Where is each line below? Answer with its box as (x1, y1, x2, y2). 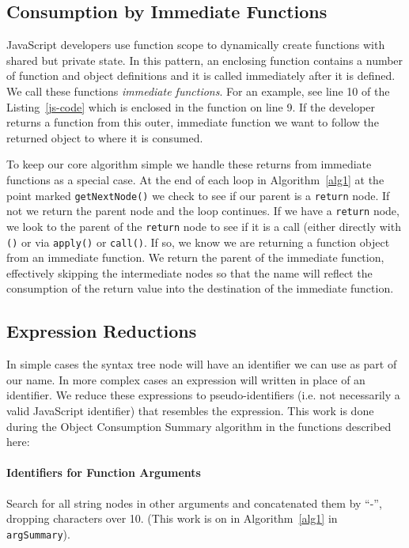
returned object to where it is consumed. (6, 129, 203, 146)
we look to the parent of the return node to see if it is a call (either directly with (6, 217, 401, 234)
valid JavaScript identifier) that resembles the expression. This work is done (6, 402, 374, 418)
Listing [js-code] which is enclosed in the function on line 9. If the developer (6, 98, 376, 115)
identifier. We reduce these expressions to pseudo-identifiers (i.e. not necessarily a (6, 387, 400, 403)
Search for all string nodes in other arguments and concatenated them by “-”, (6, 494, 382, 511)
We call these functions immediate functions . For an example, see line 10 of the (6, 82, 390, 99)
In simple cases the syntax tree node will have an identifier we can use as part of (6, 356, 397, 372)
